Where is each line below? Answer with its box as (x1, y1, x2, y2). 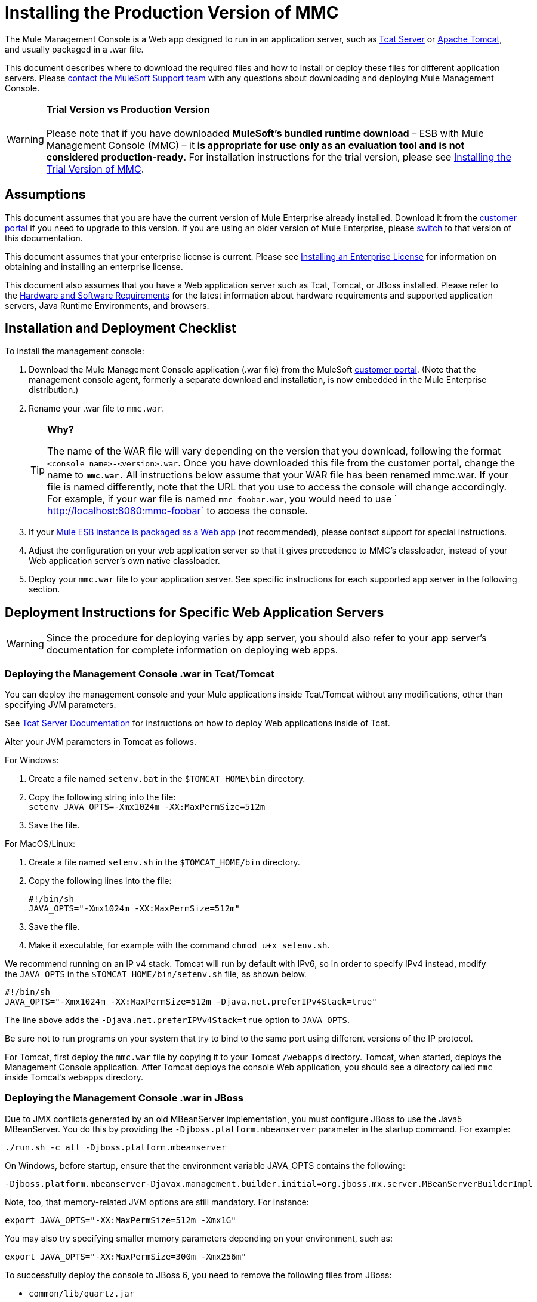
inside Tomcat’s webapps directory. (5, 1072, 143, 1083)
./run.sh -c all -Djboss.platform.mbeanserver (5, 1142, 226, 1152)
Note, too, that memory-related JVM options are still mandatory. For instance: (5, 1196, 309, 1207)
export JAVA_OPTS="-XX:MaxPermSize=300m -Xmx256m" (5, 1251, 246, 1261)
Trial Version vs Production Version (46, 103, 210, 115)
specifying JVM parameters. (5, 699, 116, 710)
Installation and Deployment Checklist (5, 321, 236, 336)
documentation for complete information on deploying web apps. (46, 644, 338, 656)
